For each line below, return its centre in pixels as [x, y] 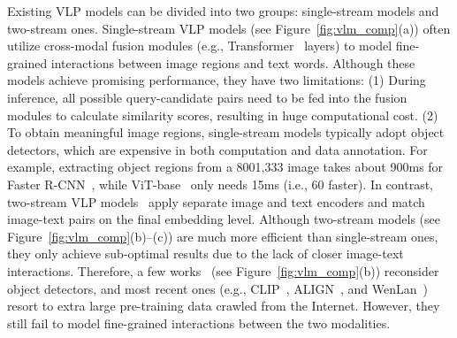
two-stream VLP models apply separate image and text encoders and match [216, 201]
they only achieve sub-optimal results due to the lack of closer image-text [206, 253]
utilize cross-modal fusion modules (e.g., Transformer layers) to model [200, 46]
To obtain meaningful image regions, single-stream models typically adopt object [226, 132]
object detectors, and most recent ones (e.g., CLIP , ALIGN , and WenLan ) [218, 288]
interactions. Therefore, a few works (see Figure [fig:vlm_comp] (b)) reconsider [223, 270]
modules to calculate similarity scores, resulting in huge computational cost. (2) [223, 115]
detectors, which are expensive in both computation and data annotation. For [217, 149]
